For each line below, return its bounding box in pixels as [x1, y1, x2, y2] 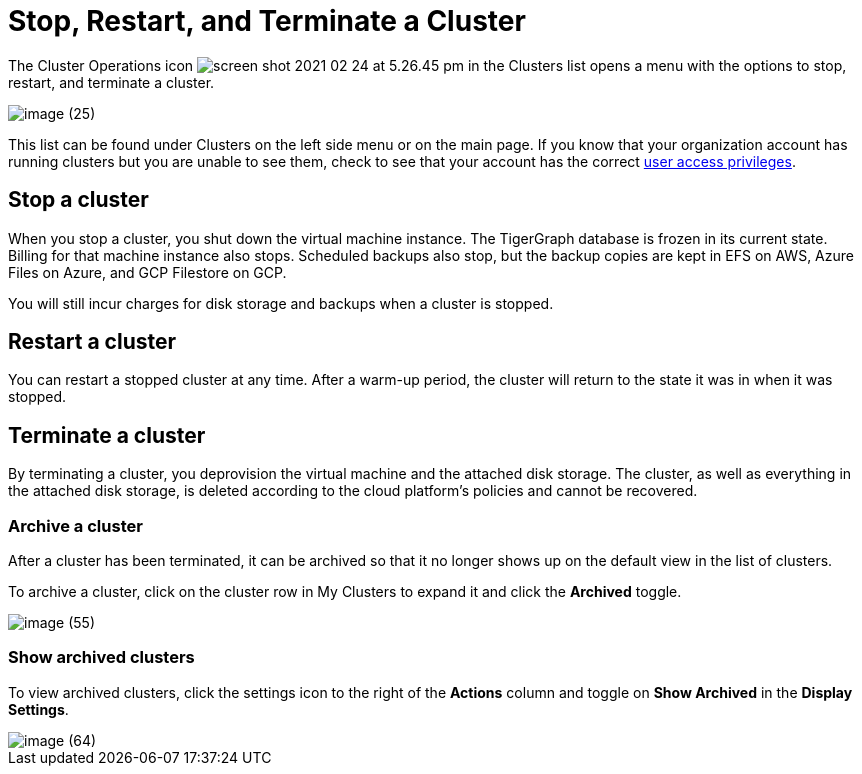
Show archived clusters [8, 647, 195, 668]
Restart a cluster [8, 329, 177, 355]
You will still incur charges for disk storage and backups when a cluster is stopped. [8, 294, 554, 312]
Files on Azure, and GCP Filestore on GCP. [8, 263, 287, 281]
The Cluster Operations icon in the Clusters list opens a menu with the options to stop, [8, 56, 847, 74]
